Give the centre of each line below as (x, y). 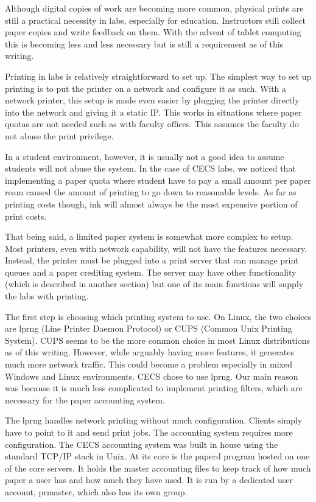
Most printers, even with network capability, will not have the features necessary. (156, 248)
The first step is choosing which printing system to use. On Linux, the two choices (158, 316)
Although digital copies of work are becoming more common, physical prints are (154, 8)
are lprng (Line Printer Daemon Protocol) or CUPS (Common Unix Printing (149, 328)
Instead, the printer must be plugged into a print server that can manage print (152, 260)
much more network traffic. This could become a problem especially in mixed (149, 364)
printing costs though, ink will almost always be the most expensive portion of (151, 204)
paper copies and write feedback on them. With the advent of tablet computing (153, 32)
